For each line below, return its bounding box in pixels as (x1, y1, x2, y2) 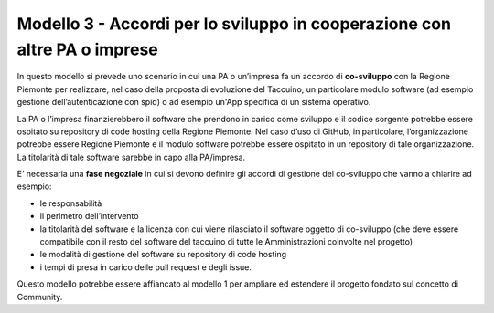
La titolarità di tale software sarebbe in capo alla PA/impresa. (16, 151, 246, 162)
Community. (16, 291, 63, 302)
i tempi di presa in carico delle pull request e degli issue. (39, 261, 252, 273)
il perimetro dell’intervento (39, 211, 139, 222)
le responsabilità (39, 197, 102, 209)
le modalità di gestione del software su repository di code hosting (39, 249, 287, 260)
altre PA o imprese (16, 39, 159, 59)
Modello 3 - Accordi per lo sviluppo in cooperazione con (16, 14, 452, 34)
